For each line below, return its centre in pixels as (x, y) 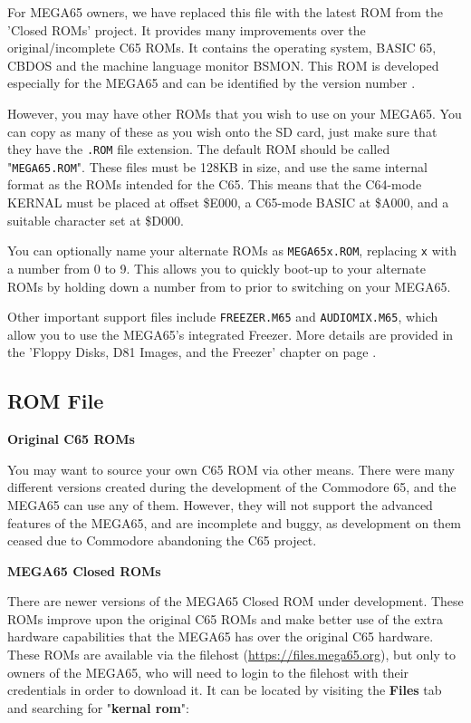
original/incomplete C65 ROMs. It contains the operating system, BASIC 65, (222, 48)
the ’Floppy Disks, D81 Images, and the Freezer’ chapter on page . (192, 352)
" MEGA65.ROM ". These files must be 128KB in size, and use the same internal (217, 166)
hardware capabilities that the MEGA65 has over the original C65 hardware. (221, 636)
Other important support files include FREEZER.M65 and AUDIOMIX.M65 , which (223, 317)
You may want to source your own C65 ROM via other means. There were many (231, 469)
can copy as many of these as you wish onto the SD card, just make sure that (222, 131)
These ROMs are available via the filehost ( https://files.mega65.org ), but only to (231, 655)
